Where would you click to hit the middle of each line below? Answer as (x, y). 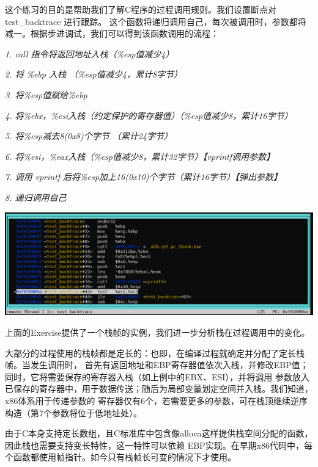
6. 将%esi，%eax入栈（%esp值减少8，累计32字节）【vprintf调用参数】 (140, 156)
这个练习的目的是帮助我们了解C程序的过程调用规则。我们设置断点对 (141, 9)
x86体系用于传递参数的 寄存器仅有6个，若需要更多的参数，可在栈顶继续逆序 (157, 400)
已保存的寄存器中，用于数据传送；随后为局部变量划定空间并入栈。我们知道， (159, 389)
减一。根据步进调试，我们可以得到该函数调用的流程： (112, 33)
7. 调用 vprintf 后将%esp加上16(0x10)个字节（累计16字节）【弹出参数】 (143, 177)
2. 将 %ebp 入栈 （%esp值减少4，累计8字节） (94, 74)
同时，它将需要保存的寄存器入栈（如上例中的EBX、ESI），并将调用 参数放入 (157, 376)
